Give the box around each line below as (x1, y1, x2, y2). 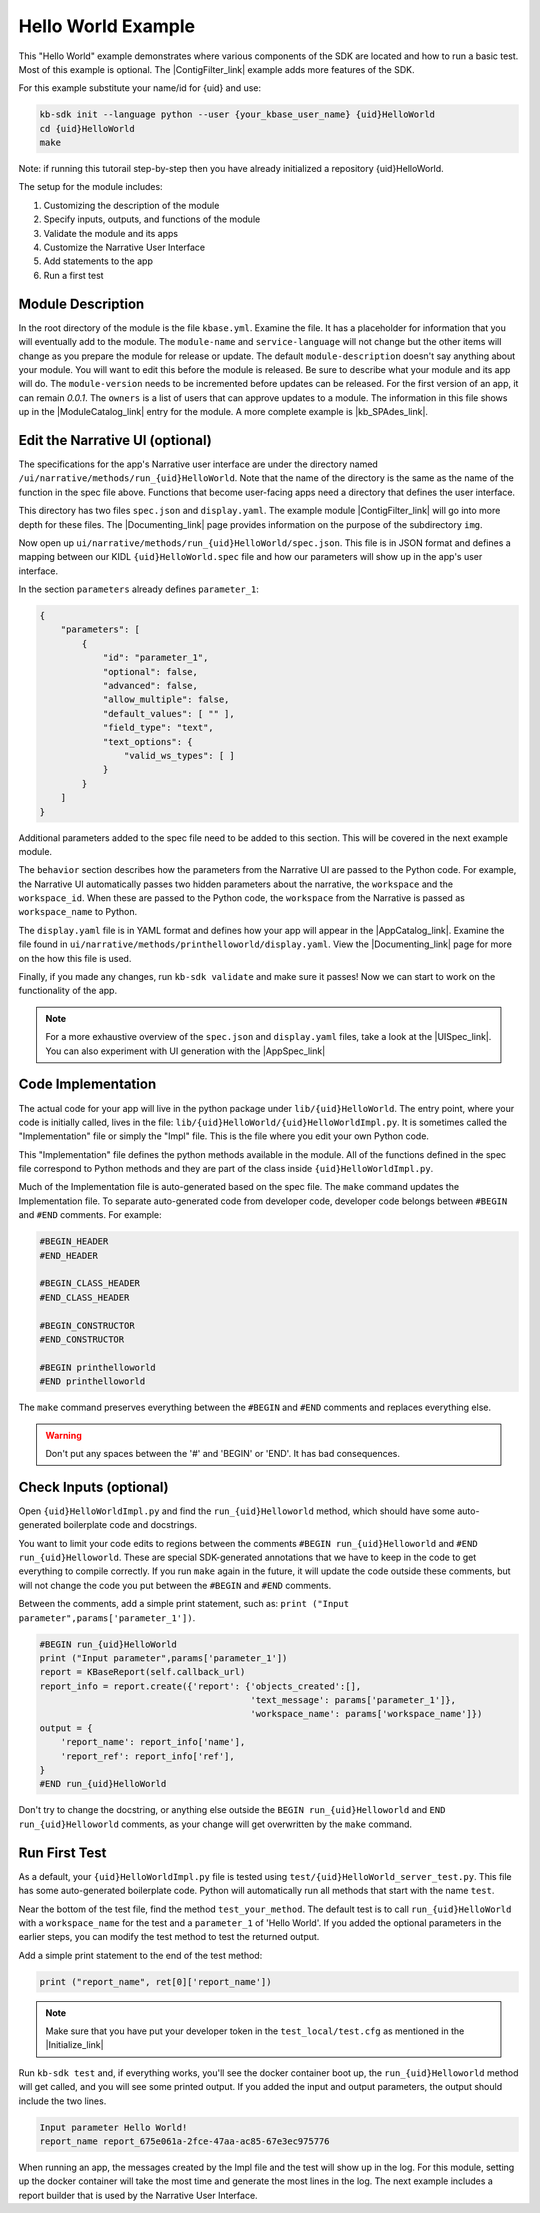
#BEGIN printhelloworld (39, 1361, 157, 1373)
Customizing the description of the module (43, 199, 220, 211)
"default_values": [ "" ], (102, 708, 235, 719)
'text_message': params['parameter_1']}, (250, 1695, 457, 1706)
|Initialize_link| (45, 2039, 104, 2051)
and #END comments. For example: (18, 1209, 162, 1221)
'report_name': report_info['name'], (60, 1736, 246, 1748)
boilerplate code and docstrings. (63, 1519, 197, 1531)
